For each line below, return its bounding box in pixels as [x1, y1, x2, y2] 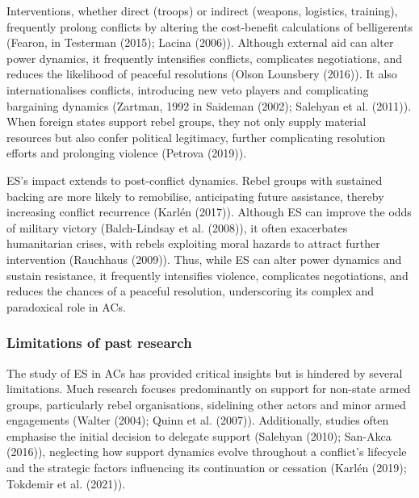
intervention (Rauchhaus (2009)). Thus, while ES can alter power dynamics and [6, 250, 402, 267]
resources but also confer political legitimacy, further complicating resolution [6, 128, 386, 145]
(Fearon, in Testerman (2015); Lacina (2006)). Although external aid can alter [6, 34, 394, 51]
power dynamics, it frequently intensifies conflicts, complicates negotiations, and [6, 49, 403, 66]
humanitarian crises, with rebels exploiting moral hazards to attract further [6, 235, 380, 252]
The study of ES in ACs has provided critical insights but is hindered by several [6, 364, 403, 381]
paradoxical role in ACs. [6, 298, 126, 315]
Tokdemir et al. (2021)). [6, 475, 126, 492]
